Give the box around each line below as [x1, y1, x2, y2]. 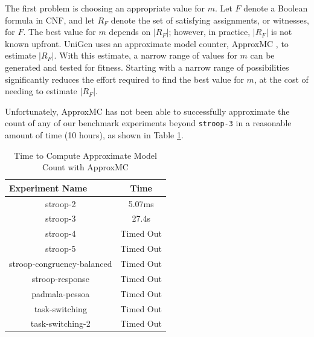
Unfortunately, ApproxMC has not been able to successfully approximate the [5, 104, 290, 117]
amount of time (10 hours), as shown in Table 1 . [5, 129, 184, 141]
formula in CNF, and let [5, 13, 95, 26]
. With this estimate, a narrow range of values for [54, 49, 237, 62]
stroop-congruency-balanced [9, 257, 112, 269]
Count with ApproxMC [42, 161, 129, 173]
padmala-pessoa [31, 287, 90, 300]
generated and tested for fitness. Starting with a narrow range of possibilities [5, 60, 289, 73]
